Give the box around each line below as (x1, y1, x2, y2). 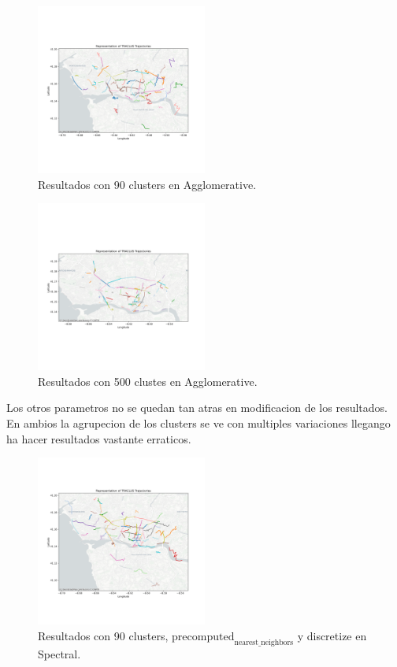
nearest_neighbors (234, 638, 294, 647)
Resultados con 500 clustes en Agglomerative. (38, 372, 258, 389)
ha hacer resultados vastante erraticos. (6, 430, 191, 447)
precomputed (172, 631, 235, 643)
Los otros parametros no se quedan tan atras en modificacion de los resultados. (6, 399, 388, 416)
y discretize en (297, 627, 367, 643)
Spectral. (38, 645, 81, 661)
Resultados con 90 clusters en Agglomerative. (38, 176, 257, 192)
